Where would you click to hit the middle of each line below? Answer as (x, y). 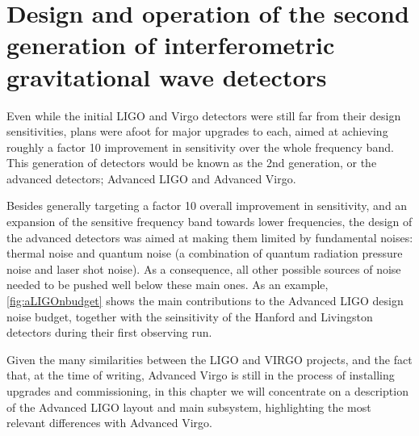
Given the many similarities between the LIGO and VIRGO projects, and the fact (209, 359)
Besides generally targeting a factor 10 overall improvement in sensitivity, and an (207, 205)
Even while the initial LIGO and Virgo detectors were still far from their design (204, 115)
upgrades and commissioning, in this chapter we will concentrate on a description (207, 391)
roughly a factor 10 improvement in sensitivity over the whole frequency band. (200, 147)
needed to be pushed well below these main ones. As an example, (168, 285)
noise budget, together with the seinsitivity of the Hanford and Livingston (190, 316)
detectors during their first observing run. (109, 332)
